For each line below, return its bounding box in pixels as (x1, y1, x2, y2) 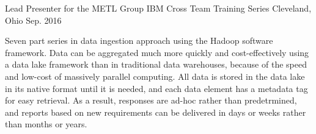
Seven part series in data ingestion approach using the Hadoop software (5, 34, 273, 47)
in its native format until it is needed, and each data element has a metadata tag (5, 82, 308, 94)
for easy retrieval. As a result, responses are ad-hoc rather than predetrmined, (5, 94, 297, 107)
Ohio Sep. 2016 (5, 13, 62, 26)
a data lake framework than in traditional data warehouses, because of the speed (5, 58, 307, 71)
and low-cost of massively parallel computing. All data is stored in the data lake (5, 69, 305, 82)
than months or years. (5, 118, 87, 130)
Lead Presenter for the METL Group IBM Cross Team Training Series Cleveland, (5, 2, 312, 14)
